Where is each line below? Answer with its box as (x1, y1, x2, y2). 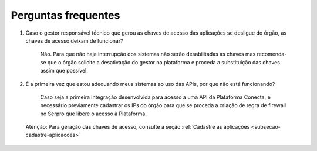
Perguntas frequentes (11, 9, 120, 22)
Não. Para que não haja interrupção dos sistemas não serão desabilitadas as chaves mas (40, 50, 256, 58)
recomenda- (257, 50, 287, 58)
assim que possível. (40, 67, 88, 74)
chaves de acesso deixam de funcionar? (25, 37, 123, 44)
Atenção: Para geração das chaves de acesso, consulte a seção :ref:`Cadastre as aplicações (25, 123, 250, 131)
